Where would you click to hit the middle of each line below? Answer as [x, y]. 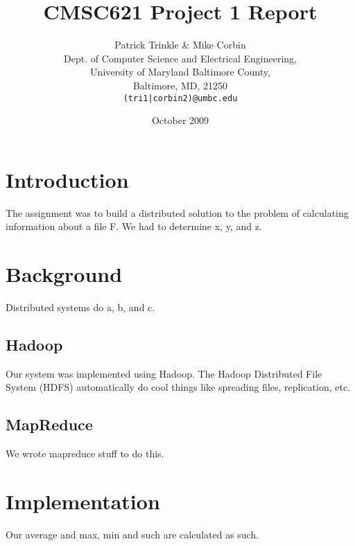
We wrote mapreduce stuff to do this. [85, 453]
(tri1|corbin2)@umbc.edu [180, 98]
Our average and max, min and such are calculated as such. [132, 534]
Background [64, 274]
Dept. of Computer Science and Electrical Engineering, [180, 58]
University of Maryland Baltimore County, [180, 72]
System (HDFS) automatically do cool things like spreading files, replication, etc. [178, 387]
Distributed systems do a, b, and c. [80, 307]
